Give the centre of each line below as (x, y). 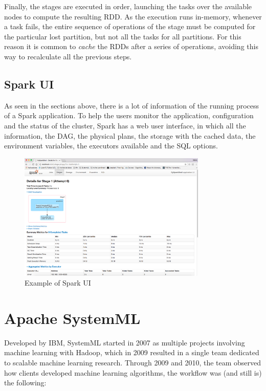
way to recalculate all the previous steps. (68, 56)
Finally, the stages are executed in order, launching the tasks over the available (128, 6)
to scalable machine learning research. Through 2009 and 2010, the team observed (133, 362)
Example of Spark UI (58, 283)
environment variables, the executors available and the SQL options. (111, 146)
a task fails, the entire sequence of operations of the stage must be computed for (130, 26)
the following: (25, 383)
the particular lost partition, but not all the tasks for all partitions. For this (123, 36)
